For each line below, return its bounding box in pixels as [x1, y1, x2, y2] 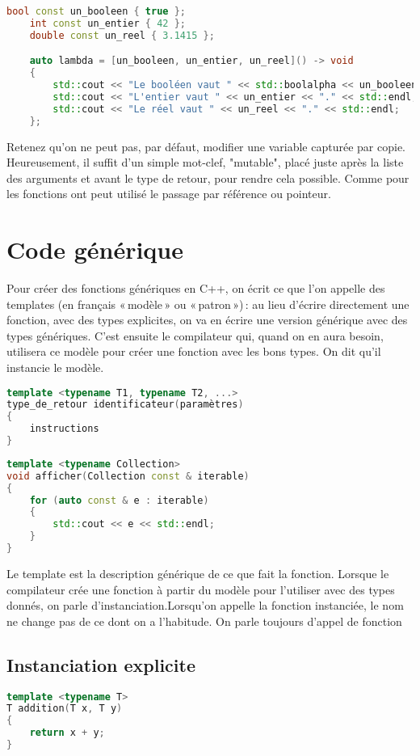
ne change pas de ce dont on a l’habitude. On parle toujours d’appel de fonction [6, 612, 402, 629]
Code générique [6, 233, 183, 266]
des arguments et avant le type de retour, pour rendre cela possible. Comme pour [6, 169, 409, 186]
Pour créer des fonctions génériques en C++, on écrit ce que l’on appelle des [6, 280, 385, 297]
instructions [29, 423, 99, 435]
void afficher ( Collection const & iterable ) [6, 470, 250, 482]
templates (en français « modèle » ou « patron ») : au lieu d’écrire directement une [6, 295, 409, 312]
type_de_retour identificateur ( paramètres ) [6, 399, 244, 411]
